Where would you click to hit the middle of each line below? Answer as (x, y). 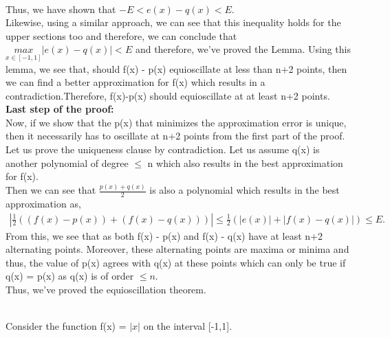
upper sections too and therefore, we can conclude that (121, 35)
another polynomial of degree (67, 162)
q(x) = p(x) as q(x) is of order (70, 276)
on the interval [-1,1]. (188, 326)
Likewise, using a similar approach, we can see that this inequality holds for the (173, 22)
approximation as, (43, 203)
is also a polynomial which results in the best (245, 190)
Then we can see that (51, 190)
